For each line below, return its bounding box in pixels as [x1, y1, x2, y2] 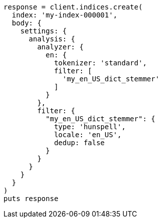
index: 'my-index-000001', [11, 11, 117, 19]
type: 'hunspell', [54, 123, 126, 131]
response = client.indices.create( [3, 3, 143, 11]
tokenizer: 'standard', [54, 59, 147, 67]
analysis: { [28, 35, 75, 43]
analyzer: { [37, 43, 84, 51]
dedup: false [54, 139, 105, 147]
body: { [11, 19, 41, 27]
